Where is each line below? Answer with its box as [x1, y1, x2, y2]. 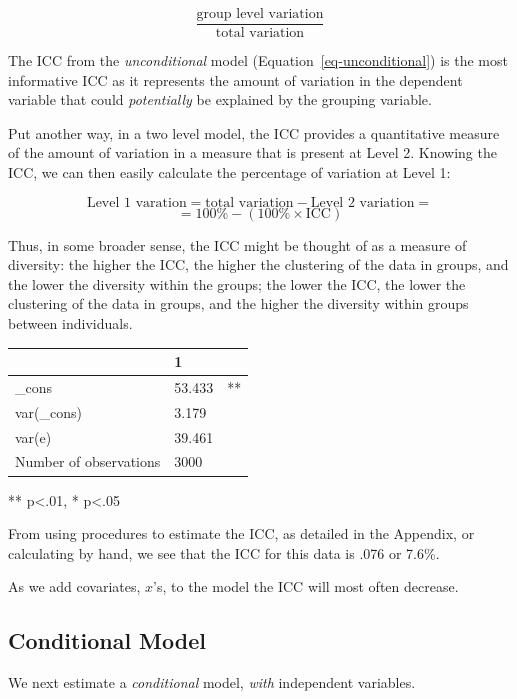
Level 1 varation [86, 195, 187, 210]
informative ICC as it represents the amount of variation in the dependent [8, 69, 463, 90]
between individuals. [8, 313, 133, 333]
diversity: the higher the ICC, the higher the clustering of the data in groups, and [8, 254, 509, 275]
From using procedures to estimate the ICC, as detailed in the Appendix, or [8, 523, 475, 544]
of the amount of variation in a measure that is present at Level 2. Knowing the [8, 142, 497, 163]
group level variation [196, 7, 324, 21]
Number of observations [15, 451, 161, 472]
